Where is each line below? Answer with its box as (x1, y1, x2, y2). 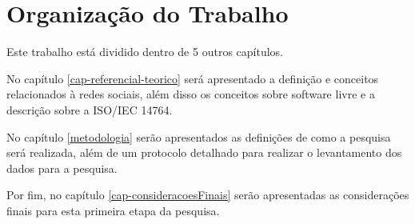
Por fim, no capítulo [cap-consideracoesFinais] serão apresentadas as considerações (6, 186, 409, 203)
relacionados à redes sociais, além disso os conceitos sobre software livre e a (6, 86, 375, 102)
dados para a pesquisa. (6, 159, 118, 176)
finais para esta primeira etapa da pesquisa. (6, 202, 220, 218)
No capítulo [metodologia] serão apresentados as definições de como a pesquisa (6, 128, 391, 145)
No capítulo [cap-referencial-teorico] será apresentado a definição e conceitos (6, 70, 379, 86)
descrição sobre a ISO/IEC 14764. (6, 101, 173, 118)
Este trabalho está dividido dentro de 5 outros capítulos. (6, 43, 283, 60)
